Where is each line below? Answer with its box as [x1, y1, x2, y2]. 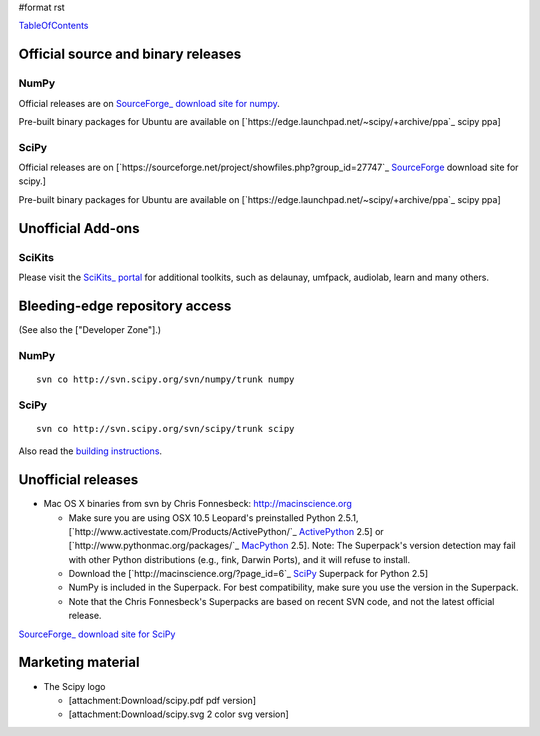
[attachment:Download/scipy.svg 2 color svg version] [68, 708, 289, 720]
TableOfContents [18, 20, 89, 32]
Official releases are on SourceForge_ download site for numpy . [18, 97, 280, 109]
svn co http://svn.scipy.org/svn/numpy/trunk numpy [36, 373, 295, 385]
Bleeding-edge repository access [18, 297, 232, 314]
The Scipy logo [43, 680, 106, 692]
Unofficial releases [18, 471, 139, 489]
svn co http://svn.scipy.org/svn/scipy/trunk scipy [36, 423, 295, 434]
